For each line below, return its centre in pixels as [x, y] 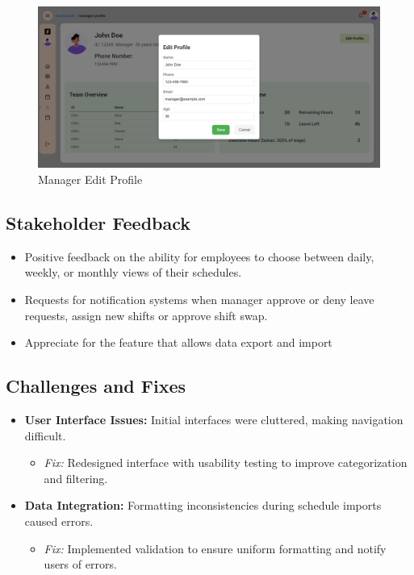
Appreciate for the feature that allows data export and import [178, 342]
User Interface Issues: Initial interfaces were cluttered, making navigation [214, 419]
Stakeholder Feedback [98, 222]
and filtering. [76, 478]
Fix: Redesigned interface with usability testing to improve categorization [226, 462]
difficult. [45, 435]
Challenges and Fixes [96, 386]
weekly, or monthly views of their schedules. [133, 272]
